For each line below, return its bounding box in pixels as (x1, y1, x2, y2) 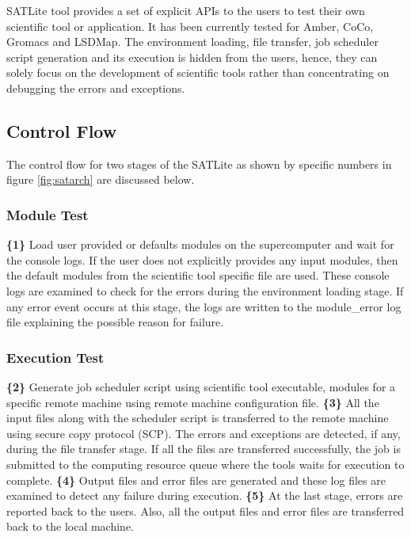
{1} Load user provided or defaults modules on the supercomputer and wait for (6, 236, 394, 253)
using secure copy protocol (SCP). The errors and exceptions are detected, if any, (6, 425, 401, 441)
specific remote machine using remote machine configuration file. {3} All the (6, 394, 379, 410)
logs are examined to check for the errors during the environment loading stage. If (6, 282, 404, 299)
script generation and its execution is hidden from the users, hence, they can (6, 48, 378, 65)
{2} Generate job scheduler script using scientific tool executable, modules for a (6, 378, 396, 394)
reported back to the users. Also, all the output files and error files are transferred (6, 502, 405, 519)
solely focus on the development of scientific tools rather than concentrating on (6, 64, 390, 81)
